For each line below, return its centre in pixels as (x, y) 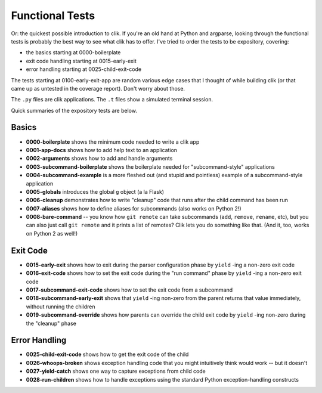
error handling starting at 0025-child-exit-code (84, 69)
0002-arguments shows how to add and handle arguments (99, 159)
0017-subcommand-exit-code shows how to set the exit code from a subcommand (129, 290)
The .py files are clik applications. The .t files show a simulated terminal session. (112, 100)
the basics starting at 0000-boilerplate (73, 52)
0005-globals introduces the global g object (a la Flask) (95, 191)
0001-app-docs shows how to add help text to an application (102, 150)
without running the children (61, 307)
